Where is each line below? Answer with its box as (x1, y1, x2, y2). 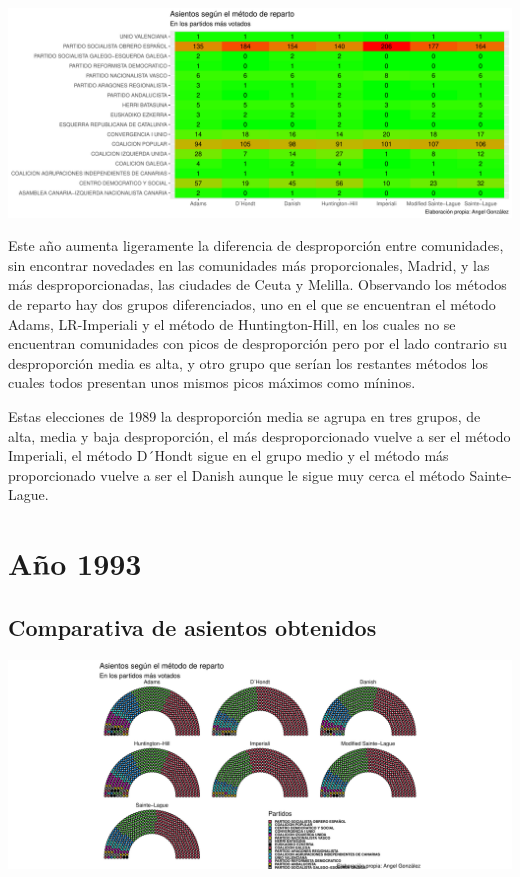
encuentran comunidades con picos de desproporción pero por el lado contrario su (8, 333, 508, 354)
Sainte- (469, 464, 512, 485)
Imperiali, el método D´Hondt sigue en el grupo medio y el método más (8, 445, 449, 466)
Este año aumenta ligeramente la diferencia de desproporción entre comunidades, (8, 235, 504, 256)
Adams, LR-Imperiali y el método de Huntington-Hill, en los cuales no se (8, 313, 456, 334)
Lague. (8, 484, 49, 505)
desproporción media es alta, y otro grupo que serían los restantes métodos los (8, 352, 488, 373)
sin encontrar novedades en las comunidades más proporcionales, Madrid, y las (8, 254, 490, 275)
